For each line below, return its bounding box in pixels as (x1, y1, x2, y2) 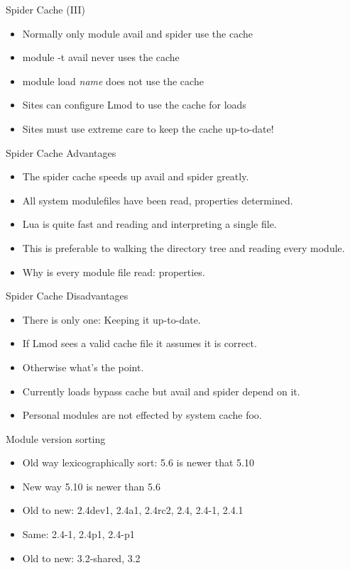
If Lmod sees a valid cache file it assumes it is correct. (22, 336, 257, 351)
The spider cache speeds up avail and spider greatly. (22, 169, 249, 184)
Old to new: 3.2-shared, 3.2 (22, 550, 141, 565)
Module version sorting (6, 431, 106, 446)
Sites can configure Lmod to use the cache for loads (22, 97, 246, 112)
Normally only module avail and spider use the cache (22, 26, 253, 40)
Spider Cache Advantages (6, 145, 116, 160)
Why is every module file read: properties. (22, 264, 205, 279)
